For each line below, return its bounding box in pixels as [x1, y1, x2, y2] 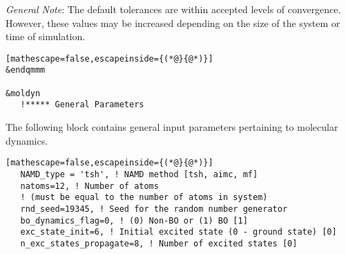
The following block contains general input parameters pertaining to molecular [6, 120, 338, 134]
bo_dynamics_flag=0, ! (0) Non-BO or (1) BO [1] [20, 215, 248, 226]
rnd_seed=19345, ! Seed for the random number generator [20, 203, 288, 214]
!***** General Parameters [20, 100, 144, 110]
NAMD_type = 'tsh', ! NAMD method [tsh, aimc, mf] [20, 169, 258, 179]
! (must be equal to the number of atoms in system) [20, 192, 268, 203]
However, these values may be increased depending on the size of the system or [6, 15, 340, 30]
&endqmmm [6, 65, 46, 75]
